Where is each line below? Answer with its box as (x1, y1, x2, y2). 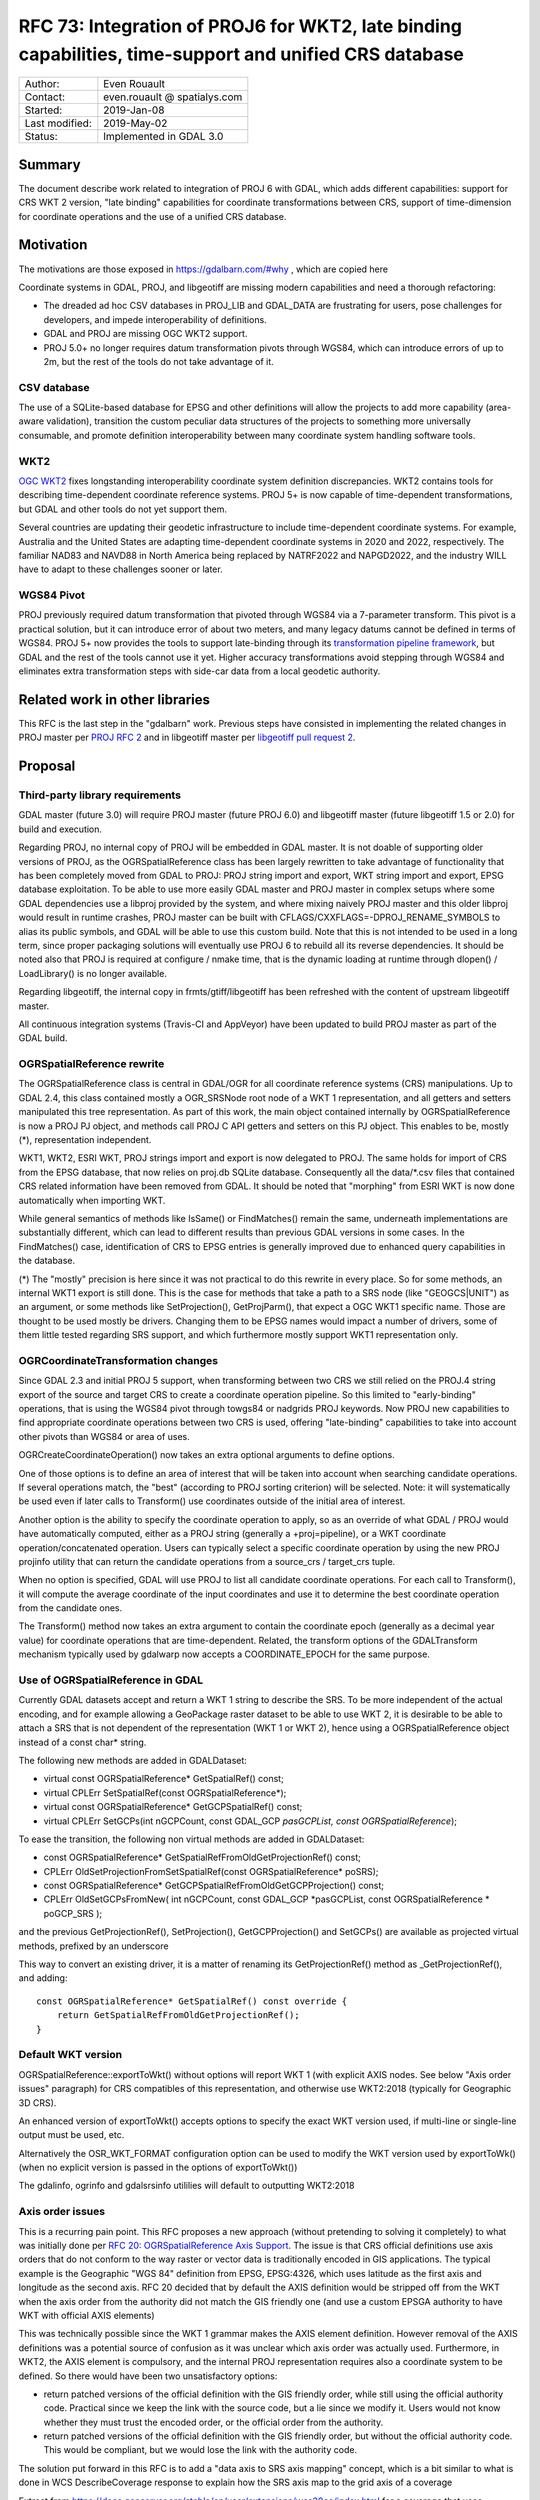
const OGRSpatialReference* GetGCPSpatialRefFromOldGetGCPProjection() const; (43, 1880, 385, 1892)
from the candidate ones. (18, 1602, 123, 1614)
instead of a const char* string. (18, 1736, 147, 1748)
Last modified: (24, 116, 92, 130)
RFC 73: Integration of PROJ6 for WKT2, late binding (18, 15, 462, 37)
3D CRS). (18, 2096, 57, 2109)
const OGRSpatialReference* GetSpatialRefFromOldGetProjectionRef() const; (43, 1851, 362, 1864)
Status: (24, 130, 59, 144)
